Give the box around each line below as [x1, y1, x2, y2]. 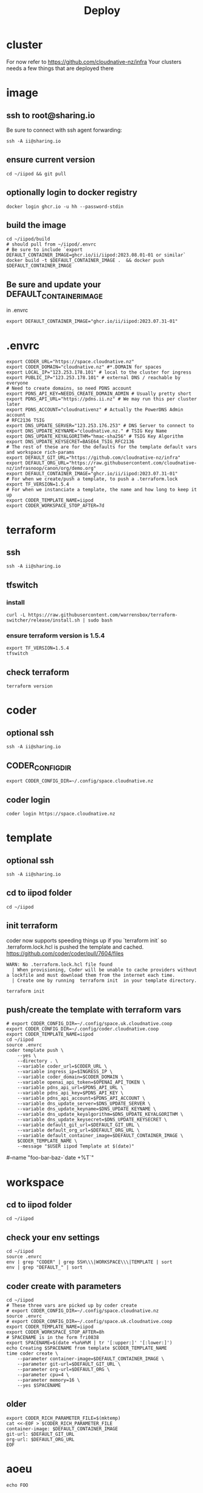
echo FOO [6, 1482, 29, 1488]
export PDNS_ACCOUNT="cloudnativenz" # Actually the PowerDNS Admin [6, 406, 184, 413]
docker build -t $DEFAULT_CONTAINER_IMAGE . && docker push [6, 257, 165, 264]
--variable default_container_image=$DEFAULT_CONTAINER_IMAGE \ [17, 1133, 184, 1139]
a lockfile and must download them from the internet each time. [6, 972, 175, 978]
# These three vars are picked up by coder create [6, 1302, 137, 1308]
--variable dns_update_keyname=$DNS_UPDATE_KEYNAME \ [17, 1106, 156, 1112]
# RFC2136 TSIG [6, 417, 45, 424]
